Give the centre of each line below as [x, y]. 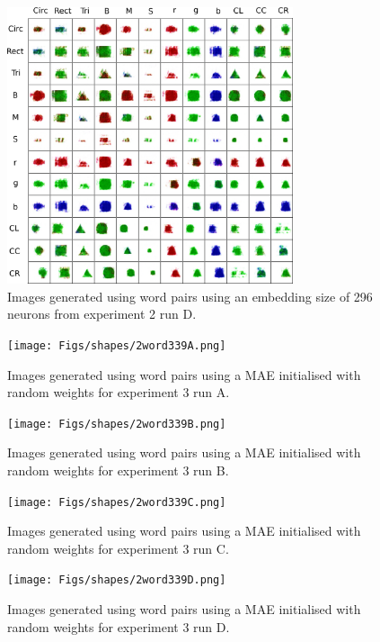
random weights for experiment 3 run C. [118, 548]
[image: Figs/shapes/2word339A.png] [117, 345]
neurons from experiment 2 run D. [102, 314]
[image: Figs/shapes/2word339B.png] [117, 424]
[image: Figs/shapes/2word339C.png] [117, 502]
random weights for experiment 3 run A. [119, 392]
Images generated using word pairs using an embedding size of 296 [190, 296]
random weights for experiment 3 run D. [119, 626]
